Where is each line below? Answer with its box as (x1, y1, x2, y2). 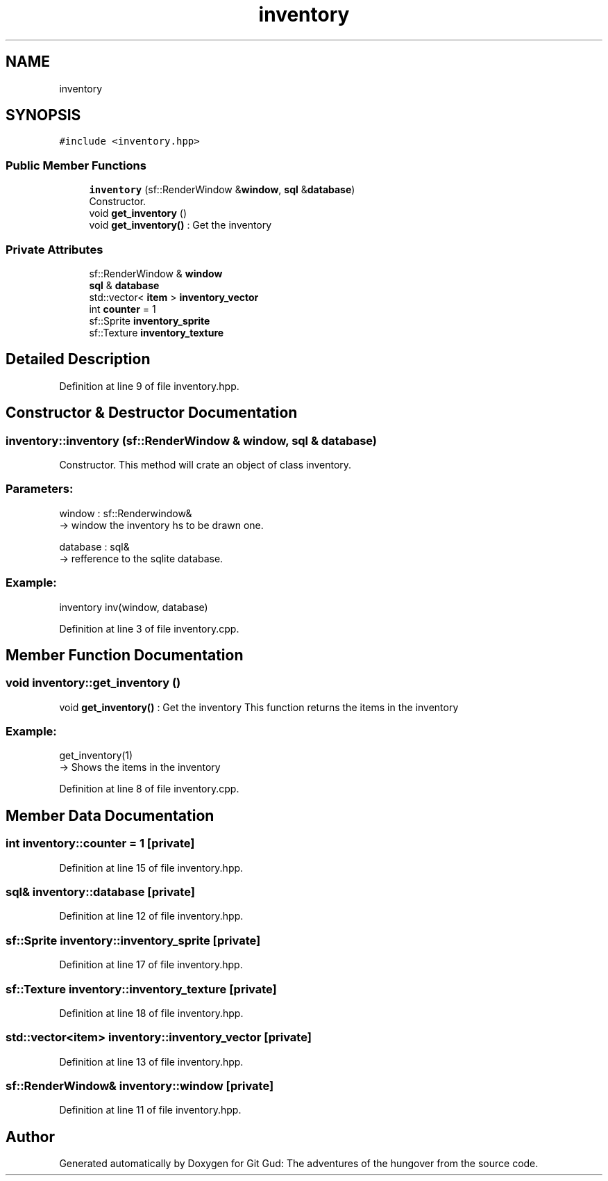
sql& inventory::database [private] (6, 885, 195, 899)
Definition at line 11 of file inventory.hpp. (59, 1104, 242, 1116)
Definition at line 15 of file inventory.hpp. (59, 861, 244, 874)
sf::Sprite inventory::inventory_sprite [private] (6, 933, 261, 947)
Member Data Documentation (6, 806, 214, 824)
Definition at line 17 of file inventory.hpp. (59, 959, 243, 971)
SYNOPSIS (6, 106, 81, 124)
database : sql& (59, 540, 130, 553)
